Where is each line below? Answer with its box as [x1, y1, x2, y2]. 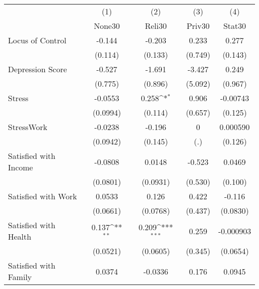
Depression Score [8, 63, 67, 75]
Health [8, 231, 31, 242]
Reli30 [144, 20, 167, 31]
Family [8, 271, 32, 283]
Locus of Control [8, 34, 67, 46]
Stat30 [223, 20, 246, 31]
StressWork [8, 121, 47, 133]
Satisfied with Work [8, 190, 77, 202]
